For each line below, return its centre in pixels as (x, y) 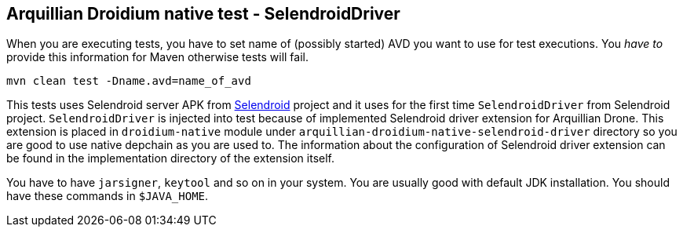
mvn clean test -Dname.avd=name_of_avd (129, 81)
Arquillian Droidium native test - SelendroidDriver (203, 14)
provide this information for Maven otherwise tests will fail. (158, 57)
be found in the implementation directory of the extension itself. (171, 158)
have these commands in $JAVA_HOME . (108, 196)
